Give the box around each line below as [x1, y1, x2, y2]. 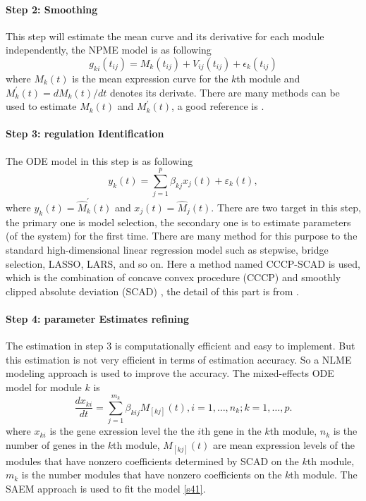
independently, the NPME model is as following [6, 42, 212, 57]
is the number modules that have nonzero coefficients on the [21, 467, 282, 482]
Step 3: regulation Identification [6, 126, 164, 141]
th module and [236, 70, 300, 85]
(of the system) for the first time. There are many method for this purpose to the [6, 228, 358, 243]
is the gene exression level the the [49, 423, 195, 438]
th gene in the [201, 423, 262, 438]
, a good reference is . [171, 99, 264, 113]
